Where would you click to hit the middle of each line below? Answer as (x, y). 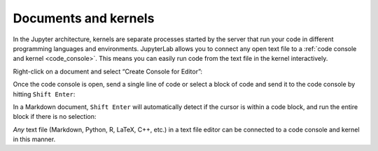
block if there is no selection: (55, 117)
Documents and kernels (84, 18)
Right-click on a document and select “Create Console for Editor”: (108, 71)
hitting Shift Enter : (44, 94)
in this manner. (34, 139)
